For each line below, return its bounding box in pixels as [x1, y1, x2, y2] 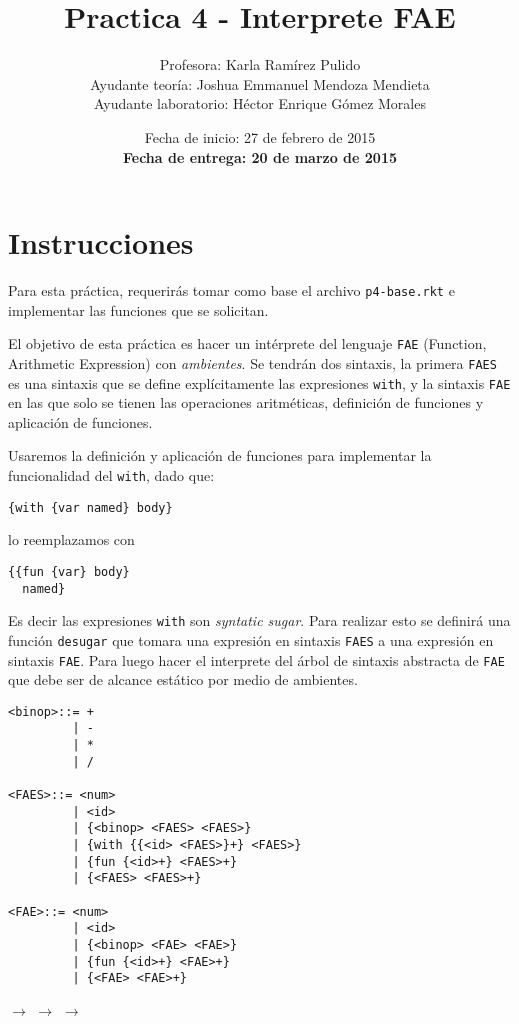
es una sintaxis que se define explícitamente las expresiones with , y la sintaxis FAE [8, 372, 511, 393]
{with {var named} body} [8, 500, 173, 515]
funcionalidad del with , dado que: [8, 465, 215, 486]
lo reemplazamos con [8, 529, 135, 550]
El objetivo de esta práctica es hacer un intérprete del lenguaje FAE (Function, [8, 333, 487, 354]
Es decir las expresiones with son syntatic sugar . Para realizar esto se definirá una [8, 610, 511, 631]
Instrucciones [8, 222, 194, 263]
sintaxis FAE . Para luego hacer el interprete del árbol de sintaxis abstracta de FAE [8, 649, 505, 670]
